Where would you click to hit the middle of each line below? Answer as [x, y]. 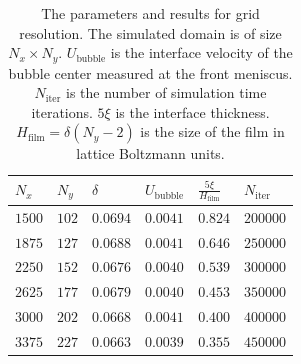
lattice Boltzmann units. [150, 153]
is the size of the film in [212, 131]
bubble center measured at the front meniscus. [150, 72]
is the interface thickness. [192, 111]
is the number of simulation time [166, 92]
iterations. [62, 111]
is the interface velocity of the [201, 52]
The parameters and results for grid [150, 13]
